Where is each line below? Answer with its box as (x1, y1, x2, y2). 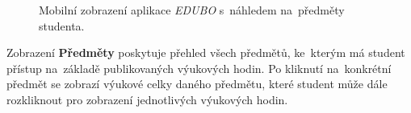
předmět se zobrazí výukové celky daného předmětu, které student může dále (6, 75, 388, 92)
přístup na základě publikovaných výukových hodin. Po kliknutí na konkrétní (6, 59, 392, 76)
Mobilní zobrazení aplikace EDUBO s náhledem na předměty (39, 2, 345, 18)
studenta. (39, 17, 85, 34)
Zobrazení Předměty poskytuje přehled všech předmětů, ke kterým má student (6, 44, 405, 61)
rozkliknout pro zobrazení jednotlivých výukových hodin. (6, 91, 288, 107)
